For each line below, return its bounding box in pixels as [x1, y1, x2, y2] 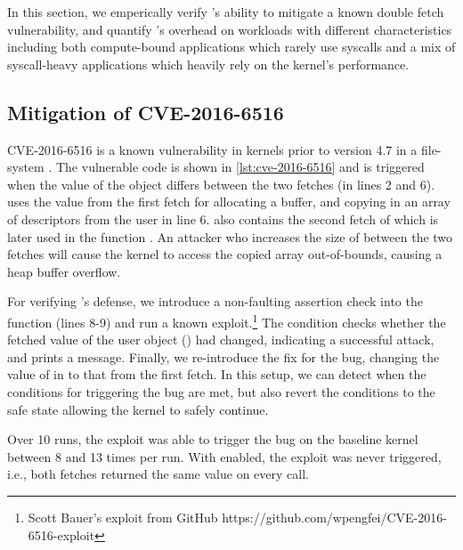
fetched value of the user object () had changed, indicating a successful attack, [7, 330, 435, 349]
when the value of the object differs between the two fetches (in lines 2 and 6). [7, 174, 435, 193]
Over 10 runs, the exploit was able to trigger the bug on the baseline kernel [7, 430, 418, 449]
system [7, 158, 45, 176]
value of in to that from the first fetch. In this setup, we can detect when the [7, 365, 426, 384]
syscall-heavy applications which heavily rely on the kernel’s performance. [7, 54, 410, 73]
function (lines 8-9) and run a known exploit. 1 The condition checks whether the [7, 310, 446, 331]
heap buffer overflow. [7, 262, 121, 280]
